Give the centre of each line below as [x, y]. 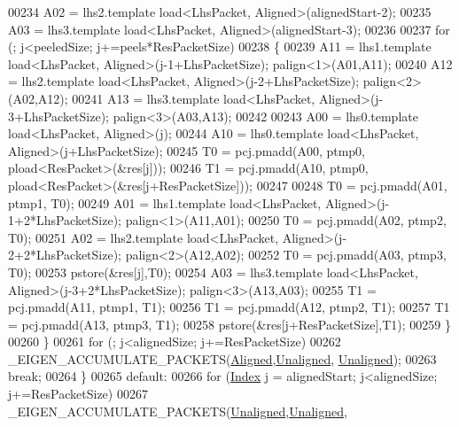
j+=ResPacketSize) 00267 [78, 394]
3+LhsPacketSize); [59, 116]
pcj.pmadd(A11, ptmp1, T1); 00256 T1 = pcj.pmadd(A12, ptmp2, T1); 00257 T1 [229, 307]
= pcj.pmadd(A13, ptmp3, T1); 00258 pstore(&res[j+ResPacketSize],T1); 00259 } [230, 324]
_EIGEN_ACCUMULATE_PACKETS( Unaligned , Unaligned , [178, 411]
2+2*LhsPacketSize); [65, 255]
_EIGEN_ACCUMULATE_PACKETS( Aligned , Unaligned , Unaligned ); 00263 [222, 358]
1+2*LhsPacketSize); [65, 220]
